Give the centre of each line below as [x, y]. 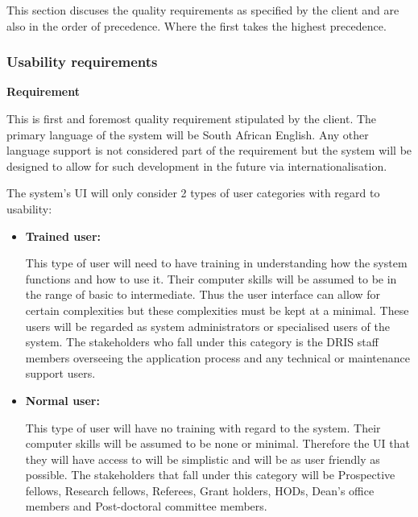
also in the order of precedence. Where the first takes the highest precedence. [197, 25]
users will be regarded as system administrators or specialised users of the [207, 326]
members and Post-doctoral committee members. [146, 506]
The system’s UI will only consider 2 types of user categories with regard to [193, 193]
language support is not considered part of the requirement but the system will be [209, 150]
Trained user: [63, 236]
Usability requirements [82, 62]
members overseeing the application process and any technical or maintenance [217, 357]
